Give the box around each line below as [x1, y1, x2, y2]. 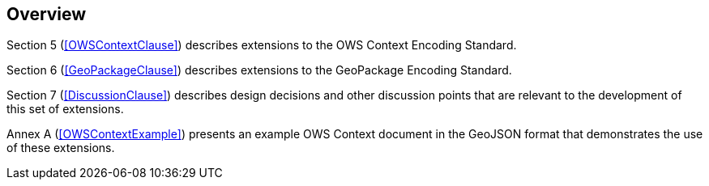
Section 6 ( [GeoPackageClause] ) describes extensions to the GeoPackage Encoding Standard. [6, 63, 512, 78]
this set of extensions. [6, 102, 124, 116]
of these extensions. [6, 141, 115, 155]
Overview [6, 4, 87, 24]
